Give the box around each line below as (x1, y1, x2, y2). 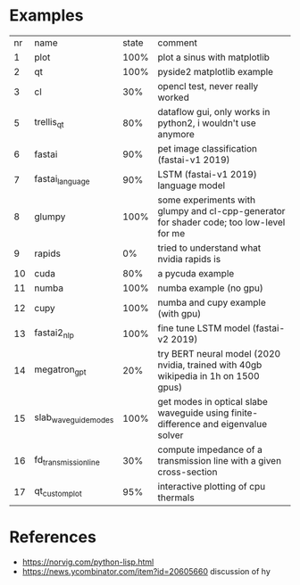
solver (157, 429, 184, 441)
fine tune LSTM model (157, 322, 251, 334)
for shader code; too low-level (157, 216, 286, 228)
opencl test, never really (157, 79, 259, 92)
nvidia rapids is (157, 252, 221, 265)
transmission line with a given (157, 454, 282, 466)
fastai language (34, 173, 91, 187)
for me (157, 227, 186, 239)
